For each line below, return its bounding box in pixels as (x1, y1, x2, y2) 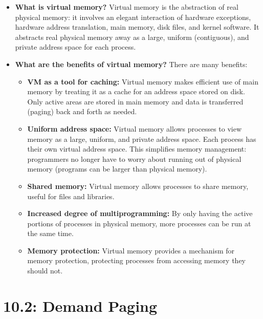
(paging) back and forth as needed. (27, 106, 137, 117)
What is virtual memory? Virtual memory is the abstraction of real (15, 2, 238, 12)
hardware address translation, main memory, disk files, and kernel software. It (15, 22, 259, 32)
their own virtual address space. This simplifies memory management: (27, 143, 247, 154)
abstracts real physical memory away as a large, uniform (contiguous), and (15, 31, 249, 42)
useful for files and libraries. (27, 190, 115, 201)
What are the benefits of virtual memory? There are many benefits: (15, 58, 248, 69)
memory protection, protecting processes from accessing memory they (27, 255, 246, 266)
